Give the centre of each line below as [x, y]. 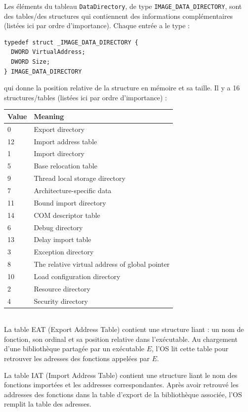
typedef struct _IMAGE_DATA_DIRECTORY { [71, 42]
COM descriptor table [67, 215]
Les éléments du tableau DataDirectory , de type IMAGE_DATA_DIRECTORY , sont [123, 6]
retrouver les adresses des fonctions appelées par [77, 358]
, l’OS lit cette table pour [190, 349]
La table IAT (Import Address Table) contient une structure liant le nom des [121, 375]
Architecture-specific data [73, 190]
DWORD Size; [31, 62]
